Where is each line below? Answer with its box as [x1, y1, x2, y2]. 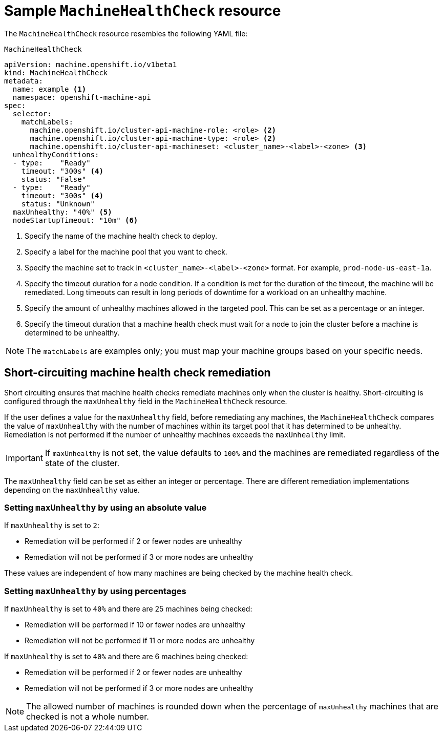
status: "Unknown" [21, 199, 95, 208]
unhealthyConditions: [12, 150, 99, 159]
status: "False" [21, 175, 87, 183]
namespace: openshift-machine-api [12, 93, 151, 101]
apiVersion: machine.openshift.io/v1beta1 [4, 60, 177, 69]
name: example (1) [12, 85, 87, 93]
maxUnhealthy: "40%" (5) [12, 207, 112, 216]
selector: [12, 109, 52, 118]
